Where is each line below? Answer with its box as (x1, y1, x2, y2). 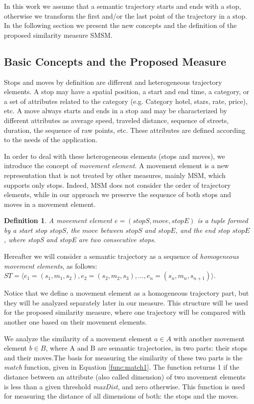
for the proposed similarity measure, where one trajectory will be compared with (4, 307, 246, 317)
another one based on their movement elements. (4, 317, 147, 327)
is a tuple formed (197, 215, 248, 226)
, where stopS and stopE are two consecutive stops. (4, 234, 156, 245)
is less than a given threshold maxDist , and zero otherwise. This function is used (4, 381, 245, 391)
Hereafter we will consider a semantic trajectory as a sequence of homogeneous (4, 251, 239, 261)
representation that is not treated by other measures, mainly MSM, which (4, 170, 226, 180)
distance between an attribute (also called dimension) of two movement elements (4, 372, 246, 382)
